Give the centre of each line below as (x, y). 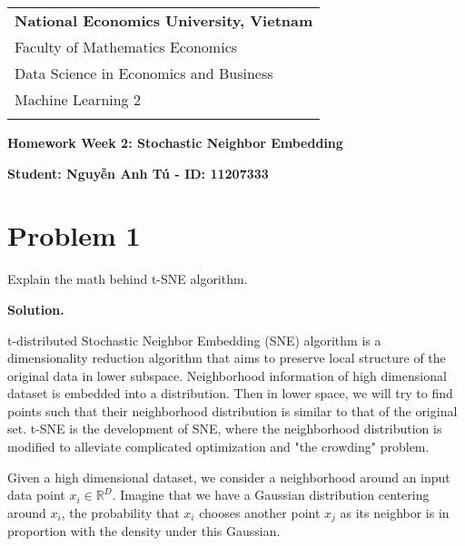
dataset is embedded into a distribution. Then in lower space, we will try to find (230, 393)
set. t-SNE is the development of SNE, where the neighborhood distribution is (225, 429)
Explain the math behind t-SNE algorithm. (128, 279)
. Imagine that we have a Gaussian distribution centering (271, 495)
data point (36, 495)
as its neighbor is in (395, 512)
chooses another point (260, 512)
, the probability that (120, 512)
